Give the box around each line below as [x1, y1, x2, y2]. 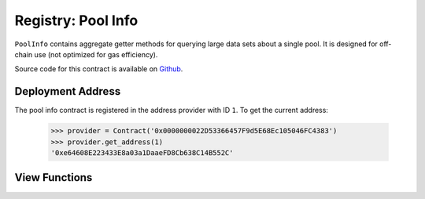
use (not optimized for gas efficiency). [34, 49, 158, 59]
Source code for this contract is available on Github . [14, 64, 183, 74]
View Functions [14, 171, 93, 184]
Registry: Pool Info [14, 12, 139, 29]
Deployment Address [14, 85, 121, 98]
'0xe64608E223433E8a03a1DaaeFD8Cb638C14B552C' [50, 149, 234, 157]
